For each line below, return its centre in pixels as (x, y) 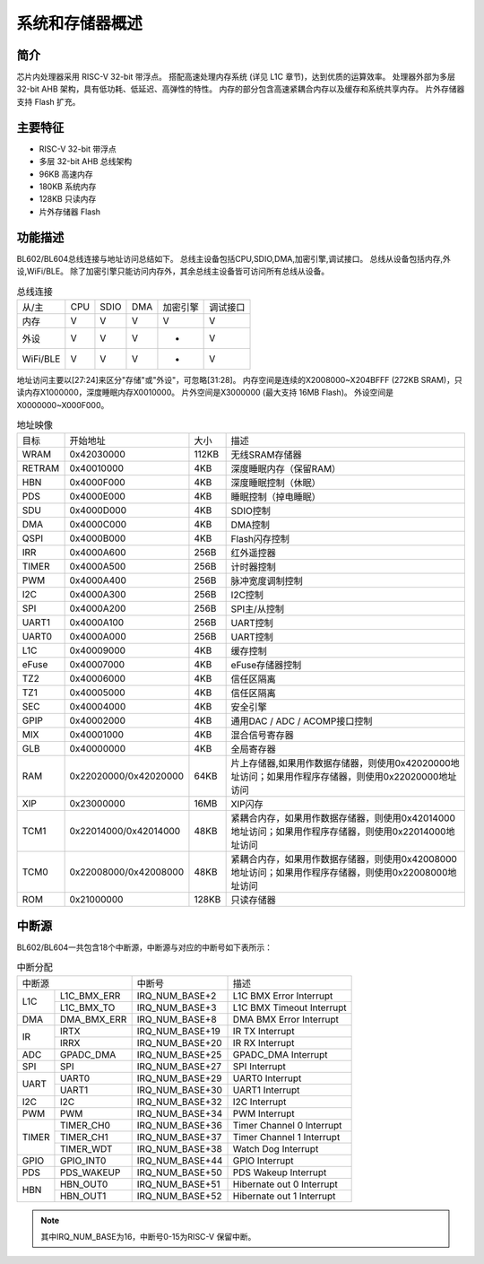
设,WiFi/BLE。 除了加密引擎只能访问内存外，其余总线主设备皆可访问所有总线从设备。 (173, 271)
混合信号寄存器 (263, 736)
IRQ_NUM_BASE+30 (180, 1090)
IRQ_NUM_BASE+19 (179, 1031)
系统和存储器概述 (80, 23)
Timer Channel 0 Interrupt (287, 1125)
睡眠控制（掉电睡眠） (276, 497)
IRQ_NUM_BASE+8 (177, 1019)
